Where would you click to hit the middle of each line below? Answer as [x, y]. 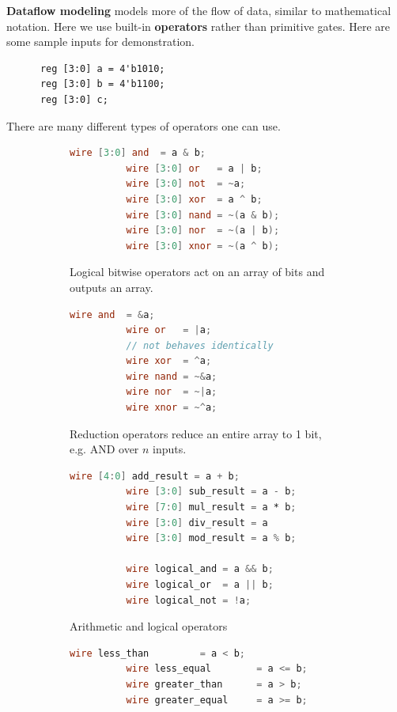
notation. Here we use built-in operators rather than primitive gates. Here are [198, 26]
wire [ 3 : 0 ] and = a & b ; [138, 153]
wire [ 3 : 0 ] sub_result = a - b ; [211, 492]
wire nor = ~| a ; [172, 392]
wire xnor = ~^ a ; [172, 408]
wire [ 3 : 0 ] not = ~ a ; [186, 184]
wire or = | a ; [169, 330]
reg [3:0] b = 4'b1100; [102, 84]
